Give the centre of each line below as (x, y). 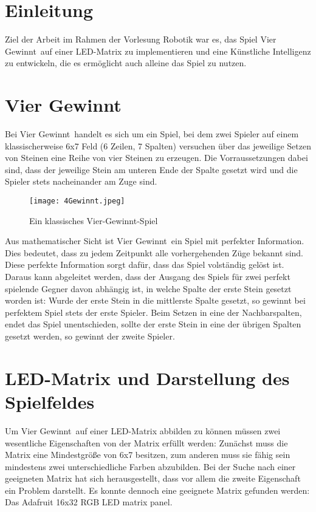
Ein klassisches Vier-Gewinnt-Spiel (94, 220)
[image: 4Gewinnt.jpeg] (77, 201)
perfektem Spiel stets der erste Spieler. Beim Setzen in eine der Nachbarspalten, (153, 312)
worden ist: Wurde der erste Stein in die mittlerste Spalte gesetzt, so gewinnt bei (155, 300)
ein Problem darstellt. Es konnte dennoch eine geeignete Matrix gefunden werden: (157, 490)
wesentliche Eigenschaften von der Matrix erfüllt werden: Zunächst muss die (146, 442)
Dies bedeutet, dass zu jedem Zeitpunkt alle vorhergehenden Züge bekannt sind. (154, 252)
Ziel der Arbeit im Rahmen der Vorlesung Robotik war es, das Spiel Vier (141, 39)
